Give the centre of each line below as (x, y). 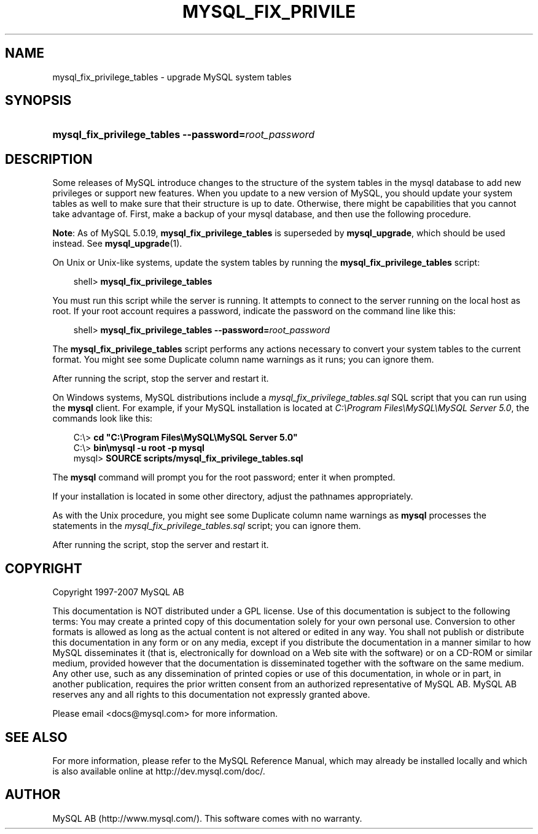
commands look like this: (103, 419)
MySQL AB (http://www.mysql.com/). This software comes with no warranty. (207, 818)
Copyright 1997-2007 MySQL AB (118, 592)
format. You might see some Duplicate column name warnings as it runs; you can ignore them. (243, 360)
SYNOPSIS (38, 101)
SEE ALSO (36, 737)
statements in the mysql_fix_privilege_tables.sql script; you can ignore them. (207, 526)
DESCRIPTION (49, 159)
